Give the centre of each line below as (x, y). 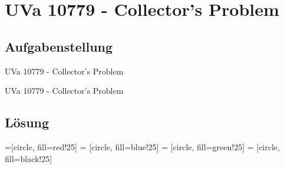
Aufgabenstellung (59, 46)
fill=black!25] (29, 158)
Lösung (27, 122)
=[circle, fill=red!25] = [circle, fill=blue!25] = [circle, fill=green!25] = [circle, (142, 146)
